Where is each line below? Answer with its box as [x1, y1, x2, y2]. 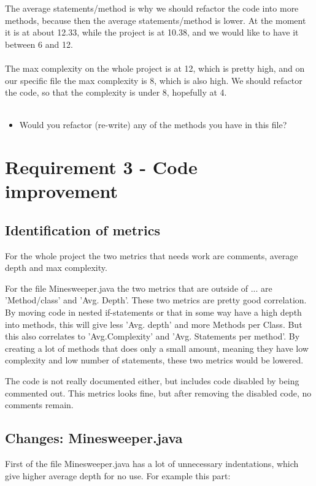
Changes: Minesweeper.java [5, 428, 183, 447]
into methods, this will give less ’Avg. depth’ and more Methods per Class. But [5, 317, 303, 330]
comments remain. [5, 398, 74, 411]
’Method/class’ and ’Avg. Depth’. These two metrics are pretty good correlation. [5, 294, 307, 306]
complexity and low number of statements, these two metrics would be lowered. [5, 354, 304, 366]
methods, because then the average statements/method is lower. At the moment [5, 13, 306, 26]
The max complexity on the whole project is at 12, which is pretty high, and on [5, 61, 305, 74]
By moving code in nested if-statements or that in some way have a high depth [5, 306, 302, 319]
